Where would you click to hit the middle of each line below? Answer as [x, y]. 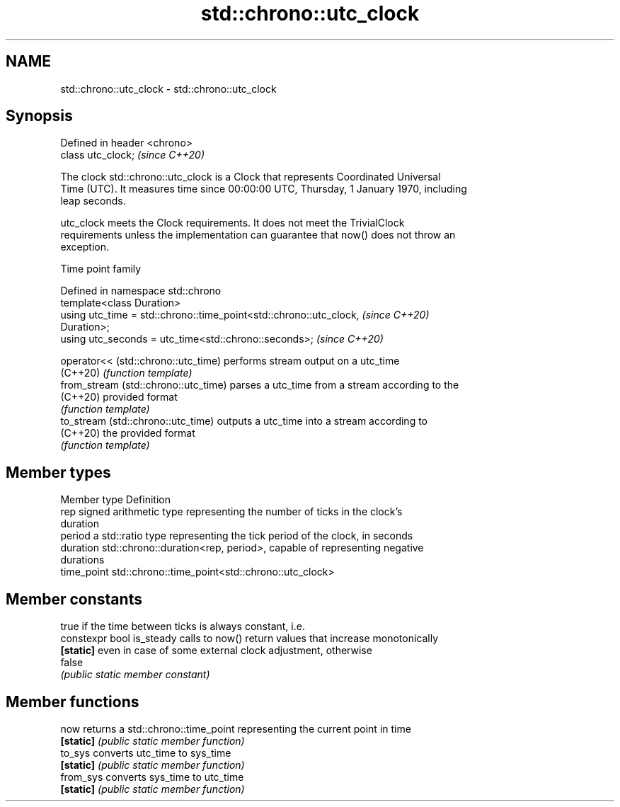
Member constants [74, 599]
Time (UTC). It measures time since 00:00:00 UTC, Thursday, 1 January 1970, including [264, 189]
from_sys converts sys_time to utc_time [152, 777]
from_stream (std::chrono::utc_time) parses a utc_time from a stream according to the [260, 385]
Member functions [73, 702]
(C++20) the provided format [128, 433]
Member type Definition [115, 500]
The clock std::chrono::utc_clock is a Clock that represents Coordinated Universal [251, 177]
